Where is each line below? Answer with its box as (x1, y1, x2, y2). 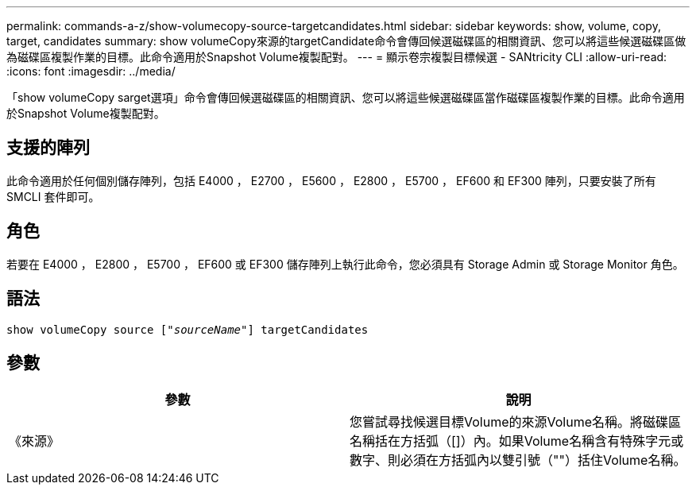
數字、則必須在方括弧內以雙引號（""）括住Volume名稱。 (350, 452, 686, 469)
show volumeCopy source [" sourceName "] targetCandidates (6, 323, 369, 336)
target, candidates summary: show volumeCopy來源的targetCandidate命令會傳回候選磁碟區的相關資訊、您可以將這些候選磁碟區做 (6, 34, 686, 48)
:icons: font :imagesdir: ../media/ (6, 64, 176, 78)
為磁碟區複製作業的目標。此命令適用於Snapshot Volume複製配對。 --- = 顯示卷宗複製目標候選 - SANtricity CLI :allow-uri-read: (6, 50, 667, 64)
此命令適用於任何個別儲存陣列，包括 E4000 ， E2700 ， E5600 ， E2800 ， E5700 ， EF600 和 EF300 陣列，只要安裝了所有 (6, 173, 656, 188)
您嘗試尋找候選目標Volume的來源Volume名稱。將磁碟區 (350, 414, 682, 431)
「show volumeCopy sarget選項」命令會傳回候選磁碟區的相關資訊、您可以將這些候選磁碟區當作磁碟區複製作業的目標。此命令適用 (6, 91, 685, 104)
